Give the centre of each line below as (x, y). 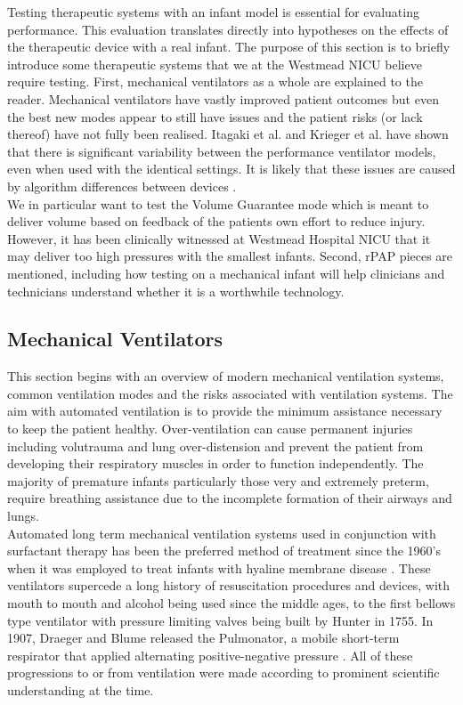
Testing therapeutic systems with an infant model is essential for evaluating (213, 12)
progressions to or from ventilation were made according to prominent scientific (223, 673)
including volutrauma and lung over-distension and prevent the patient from (215, 446)
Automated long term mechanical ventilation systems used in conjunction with (222, 533)
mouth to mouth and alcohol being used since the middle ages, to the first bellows (231, 603)
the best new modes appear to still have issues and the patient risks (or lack (215, 116)
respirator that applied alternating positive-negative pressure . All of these (210, 655)
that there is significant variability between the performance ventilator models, (222, 151)
